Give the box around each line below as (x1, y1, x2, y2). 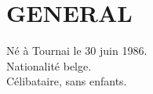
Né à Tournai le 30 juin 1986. (6, 42, 148, 59)
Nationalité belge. (6, 57, 92, 74)
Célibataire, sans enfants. (6, 73, 127, 89)
